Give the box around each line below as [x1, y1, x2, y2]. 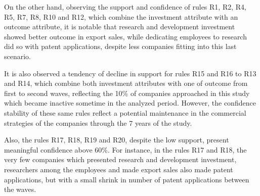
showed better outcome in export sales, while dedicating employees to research [4, 31, 247, 41]
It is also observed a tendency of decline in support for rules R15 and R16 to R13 [4, 68, 256, 78]
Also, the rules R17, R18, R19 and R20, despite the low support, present [4, 134, 229, 145]
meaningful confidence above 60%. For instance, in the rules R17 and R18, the [4, 144, 247, 155]
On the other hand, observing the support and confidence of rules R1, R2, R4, [4, 2, 246, 12]
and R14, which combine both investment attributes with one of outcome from [4, 78, 248, 88]
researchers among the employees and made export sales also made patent [4, 164, 233, 174]
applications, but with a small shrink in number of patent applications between [4, 174, 249, 184]
